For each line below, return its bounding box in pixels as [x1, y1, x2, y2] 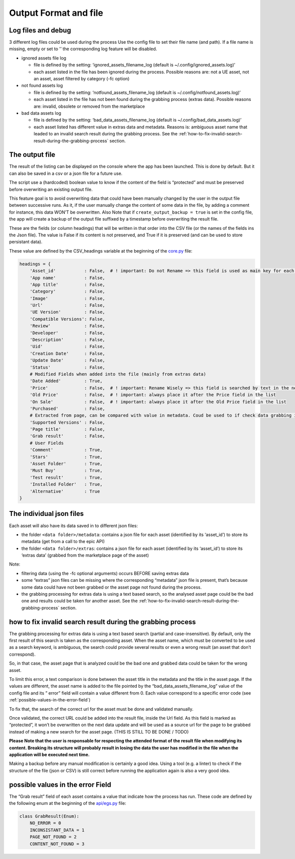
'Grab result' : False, [29, 433, 105, 439]
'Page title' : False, [29, 426, 105, 432]
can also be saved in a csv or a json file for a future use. [9, 170, 123, 176]
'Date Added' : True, [29, 378, 103, 384]
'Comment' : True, [29, 447, 103, 453]
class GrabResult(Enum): [19, 814, 80, 819]
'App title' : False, [29, 282, 105, 287]
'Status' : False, [29, 364, 105, 370]
